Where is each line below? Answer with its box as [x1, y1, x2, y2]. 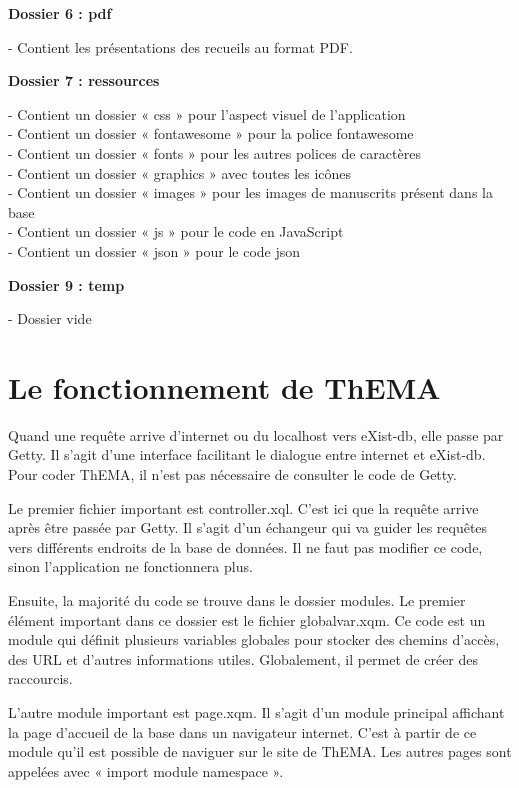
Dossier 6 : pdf [8, 3, 112, 23]
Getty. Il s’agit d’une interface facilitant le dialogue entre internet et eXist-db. [8, 444, 486, 465]
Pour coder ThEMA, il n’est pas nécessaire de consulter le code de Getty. [8, 464, 457, 485]
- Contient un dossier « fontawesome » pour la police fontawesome [8, 123, 414, 144]
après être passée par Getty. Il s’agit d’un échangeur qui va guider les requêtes [8, 517, 488, 538]
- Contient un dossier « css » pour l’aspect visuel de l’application [8, 103, 406, 124]
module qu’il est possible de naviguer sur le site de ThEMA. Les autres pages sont [8, 741, 512, 762]
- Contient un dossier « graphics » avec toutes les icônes [8, 162, 352, 183]
